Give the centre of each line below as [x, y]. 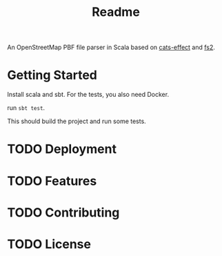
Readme [116, 12]
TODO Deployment [62, 149]
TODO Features [52, 181]
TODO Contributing [63, 212]
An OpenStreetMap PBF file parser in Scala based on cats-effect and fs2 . [111, 47]
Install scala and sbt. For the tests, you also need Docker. [88, 95]
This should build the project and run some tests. [77, 121]
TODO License [49, 244]
